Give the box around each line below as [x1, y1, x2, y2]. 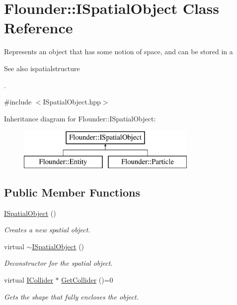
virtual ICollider [4, 275, 53, 285]
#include [4, 97, 32, 107]
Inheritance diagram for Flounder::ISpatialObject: [4, 113, 156, 123]
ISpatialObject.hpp [43, 97, 101, 107]
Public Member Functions [4, 184, 140, 200]
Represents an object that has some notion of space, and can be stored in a [4, 46, 233, 57]
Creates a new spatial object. [4, 224, 90, 235]
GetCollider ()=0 [61, 275, 113, 285]
